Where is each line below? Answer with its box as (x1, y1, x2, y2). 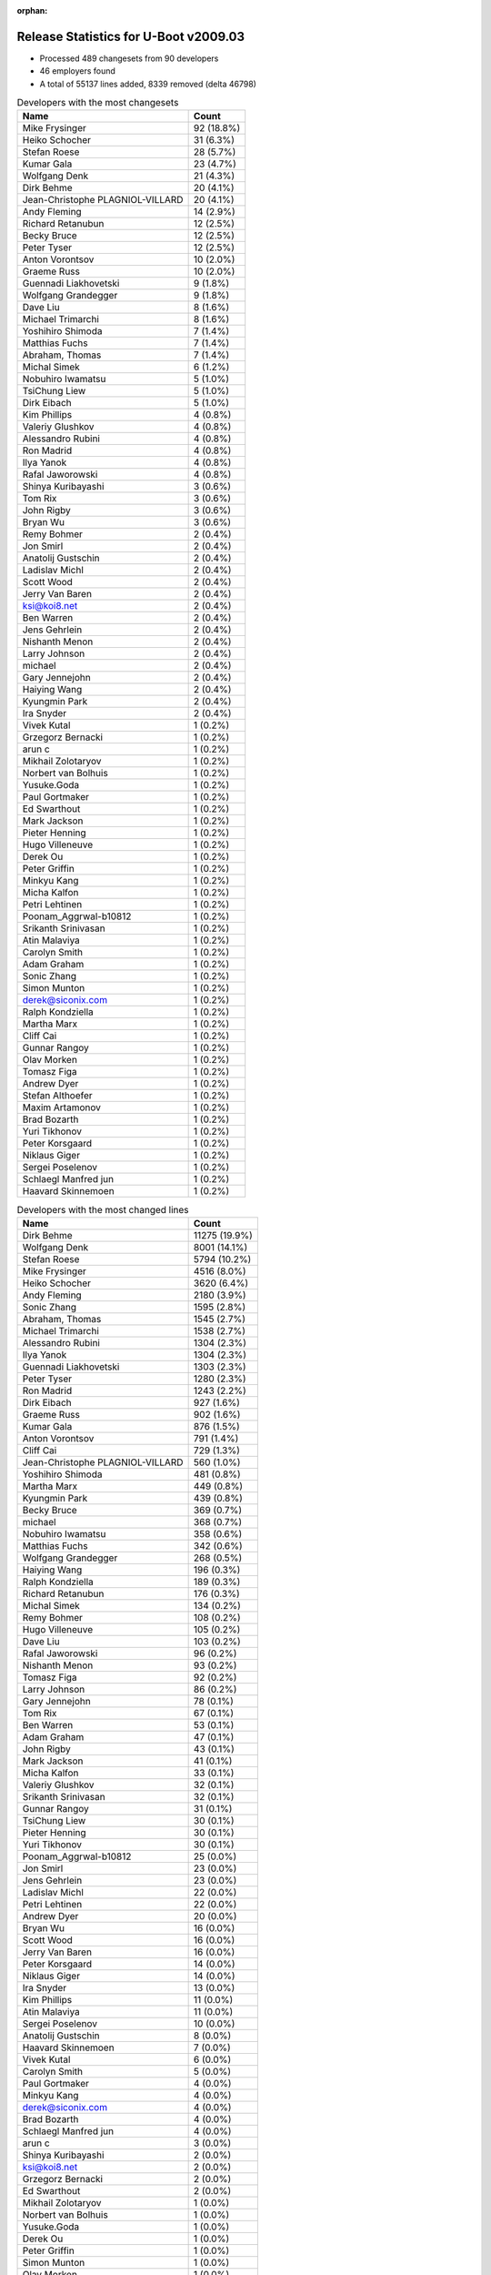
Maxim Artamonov (22, 1101, 102, 1114)
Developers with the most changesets (16, 96, 179, 109)
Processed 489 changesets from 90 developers (39, 53, 219, 64)
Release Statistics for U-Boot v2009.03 (16, 28, 245, 45)
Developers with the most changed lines (16, 1203, 190, 1216)
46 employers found (39, 66, 115, 76)
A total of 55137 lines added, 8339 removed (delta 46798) (39, 78, 256, 89)
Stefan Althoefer (22, 1089, 93, 1102)
